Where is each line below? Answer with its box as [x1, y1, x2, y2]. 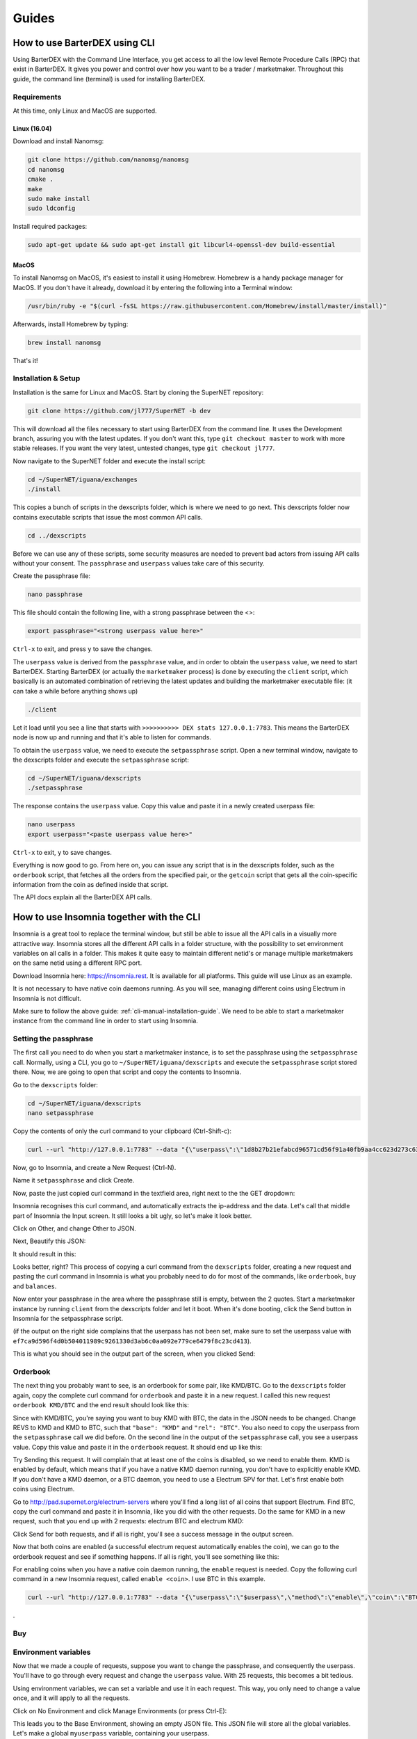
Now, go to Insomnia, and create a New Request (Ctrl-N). [13, 1163, 177, 1171]
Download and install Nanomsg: [13, 137, 104, 145]
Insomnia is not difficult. [13, 994, 82, 1002]
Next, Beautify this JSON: [13, 1237, 86, 1245]
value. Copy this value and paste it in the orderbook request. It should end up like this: [13, 1443, 263, 1451]
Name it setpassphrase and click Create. [13, 1176, 135, 1185]
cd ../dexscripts [27, 531, 87, 539]
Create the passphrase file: [13, 572, 90, 580]
